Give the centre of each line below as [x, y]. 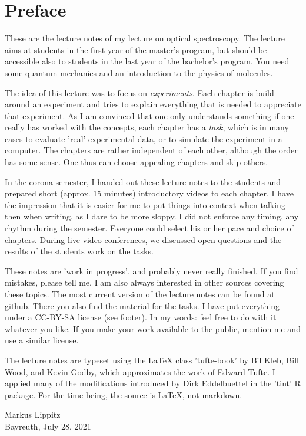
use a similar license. [42, 340]
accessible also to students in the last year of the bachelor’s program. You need [147, 61]
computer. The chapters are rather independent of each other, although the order [151, 150]
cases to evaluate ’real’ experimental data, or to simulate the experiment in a [144, 138]
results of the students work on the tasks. [79, 251]
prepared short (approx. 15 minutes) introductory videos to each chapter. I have [149, 193]
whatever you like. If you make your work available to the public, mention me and [153, 328]
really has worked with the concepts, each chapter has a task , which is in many [147, 127]
